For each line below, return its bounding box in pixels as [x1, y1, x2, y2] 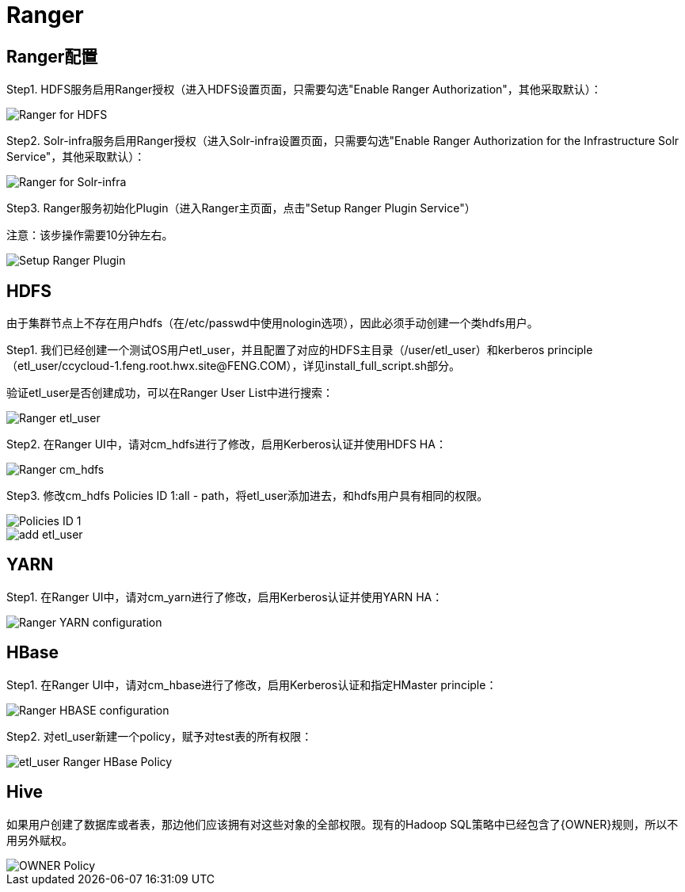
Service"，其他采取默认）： [6, 150, 146, 164]
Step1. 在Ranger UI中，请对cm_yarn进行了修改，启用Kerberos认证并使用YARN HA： [6, 589, 443, 604]
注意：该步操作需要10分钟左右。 [6, 228, 173, 242]
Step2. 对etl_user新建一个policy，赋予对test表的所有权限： [6, 729, 313, 743]
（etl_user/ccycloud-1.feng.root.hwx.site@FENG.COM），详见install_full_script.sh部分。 [6, 359, 460, 373]
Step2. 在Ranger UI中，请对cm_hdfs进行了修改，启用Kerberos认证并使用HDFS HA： [6, 437, 447, 452]
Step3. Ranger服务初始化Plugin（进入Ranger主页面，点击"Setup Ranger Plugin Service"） [6, 201, 476, 215]
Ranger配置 [6, 46, 98, 67]
